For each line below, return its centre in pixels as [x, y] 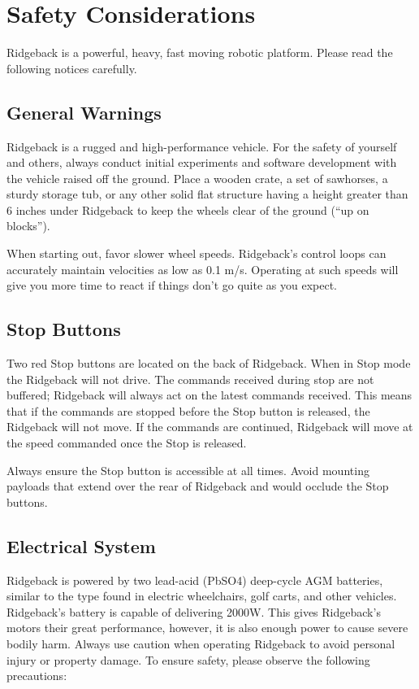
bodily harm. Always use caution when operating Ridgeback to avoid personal [201, 643]
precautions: [37, 676]
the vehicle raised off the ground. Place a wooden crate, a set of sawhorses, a [197, 178]
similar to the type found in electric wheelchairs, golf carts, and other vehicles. [202, 596]
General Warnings [84, 112]
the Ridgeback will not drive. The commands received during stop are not [190, 379]
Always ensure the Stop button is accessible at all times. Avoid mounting [188, 470]
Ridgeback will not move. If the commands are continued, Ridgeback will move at [210, 427]
